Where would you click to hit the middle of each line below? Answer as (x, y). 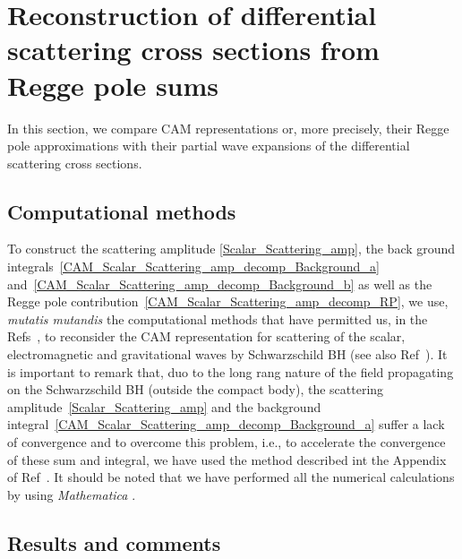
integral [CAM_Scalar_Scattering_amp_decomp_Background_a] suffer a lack (226, 424)
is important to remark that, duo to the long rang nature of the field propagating (231, 371)
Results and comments (114, 542)
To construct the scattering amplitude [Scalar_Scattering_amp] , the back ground (231, 249)
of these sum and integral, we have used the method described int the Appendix (227, 459)
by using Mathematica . (72, 494)
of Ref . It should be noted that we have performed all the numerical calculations (231, 477)
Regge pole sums (113, 85)
